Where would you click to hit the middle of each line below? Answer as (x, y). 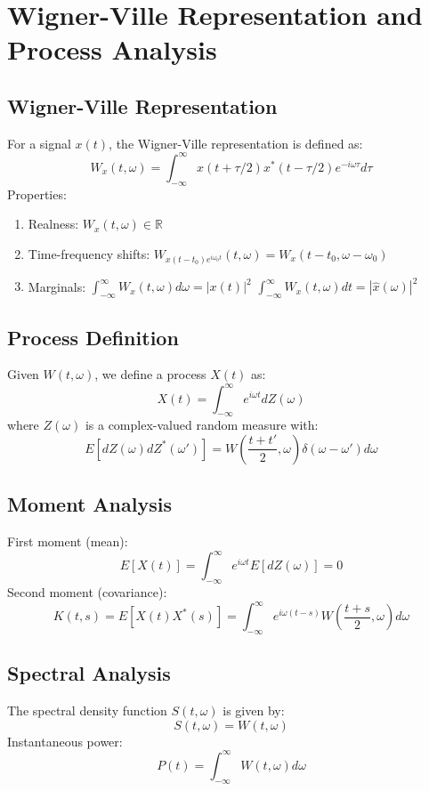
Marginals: (57, 286)
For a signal (39, 143)
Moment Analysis (89, 504)
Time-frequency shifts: (89, 253)
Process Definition (93, 337)
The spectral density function (87, 710)
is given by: (254, 710)
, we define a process (150, 374)
